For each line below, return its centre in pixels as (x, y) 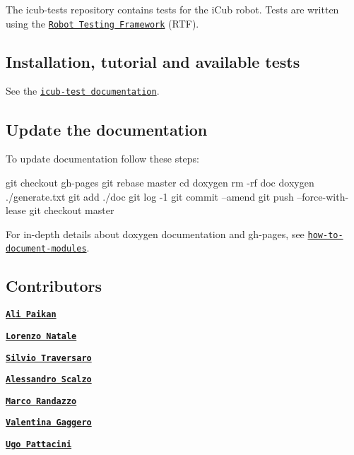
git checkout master (72, 210)
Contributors (54, 286)
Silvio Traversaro (49, 358)
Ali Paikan (31, 315)
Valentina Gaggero (49, 423)
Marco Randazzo (41, 401)
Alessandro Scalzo (49, 380)
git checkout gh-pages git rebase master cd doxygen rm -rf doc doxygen (160, 182)
